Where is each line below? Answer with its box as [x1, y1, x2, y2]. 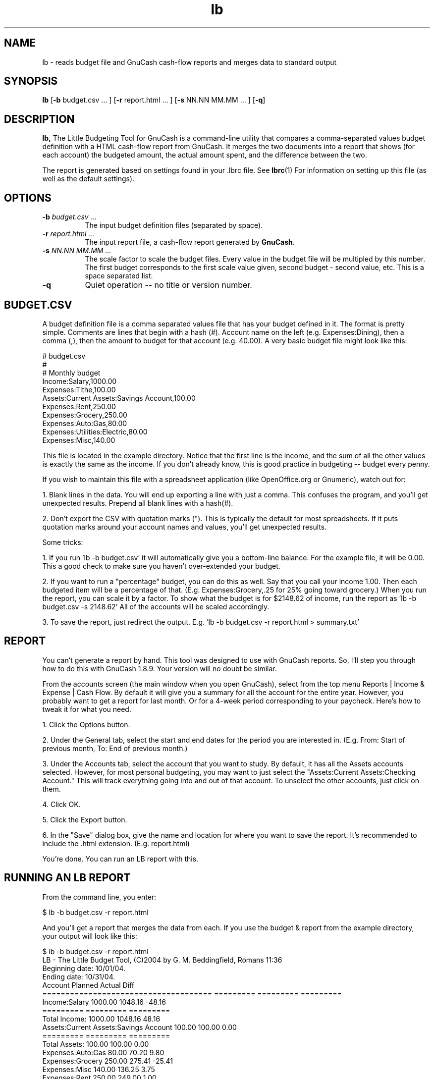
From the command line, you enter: [42, 892, 157, 901]
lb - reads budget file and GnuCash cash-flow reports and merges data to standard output [42, 57, 337, 66]
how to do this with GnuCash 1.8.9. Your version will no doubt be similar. [42, 664, 277, 673]
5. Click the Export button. [42, 815, 127, 824]
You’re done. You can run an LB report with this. [42, 854, 199, 863]
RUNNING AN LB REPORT [4, 871, 131, 884]
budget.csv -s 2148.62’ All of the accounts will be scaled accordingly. [42, 602, 270, 611]
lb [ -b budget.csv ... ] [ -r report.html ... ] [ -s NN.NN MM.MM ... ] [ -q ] [42, 96, 266, 105]
